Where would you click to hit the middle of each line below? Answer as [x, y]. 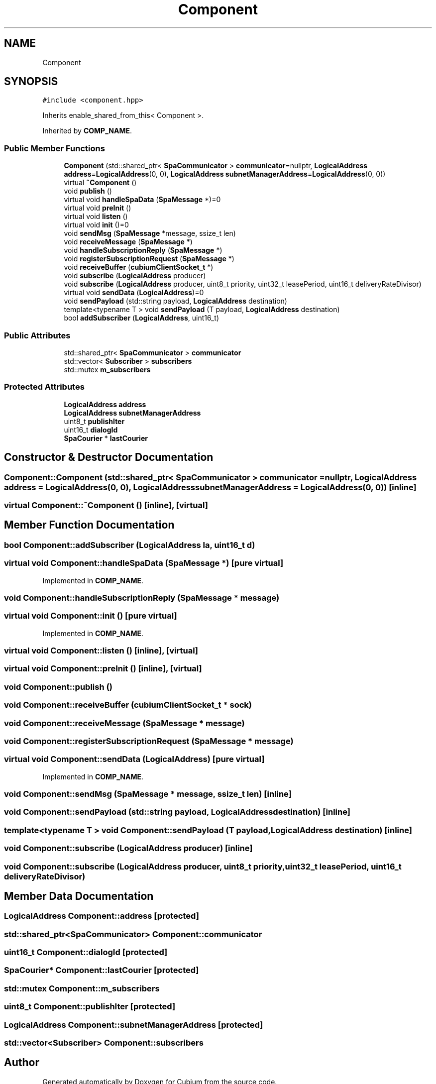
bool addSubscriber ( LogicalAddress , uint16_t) [142, 318]
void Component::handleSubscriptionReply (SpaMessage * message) [142, 597]
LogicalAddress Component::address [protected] [102, 916]
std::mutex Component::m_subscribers [82, 988]
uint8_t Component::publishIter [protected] [90, 1007]
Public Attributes [37, 335]
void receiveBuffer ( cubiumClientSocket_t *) [139, 267]
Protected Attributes [44, 387]
